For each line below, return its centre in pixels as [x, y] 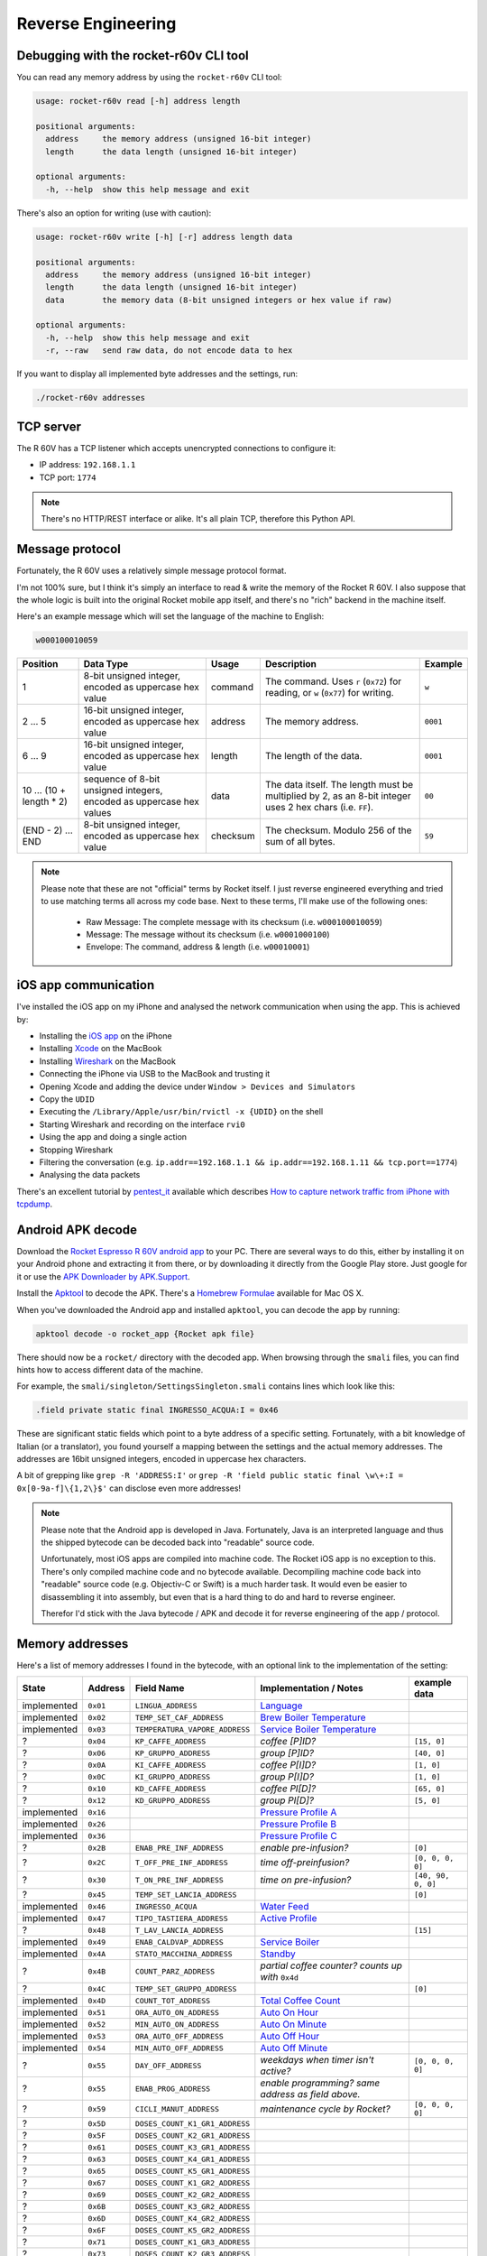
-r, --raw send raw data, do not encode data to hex [169, 351]
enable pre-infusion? [304, 1848]
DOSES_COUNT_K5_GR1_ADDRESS [193, 2171]
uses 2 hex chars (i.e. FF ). [319, 808]
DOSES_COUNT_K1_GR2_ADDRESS [193, 2182]
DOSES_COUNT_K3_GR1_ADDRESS [193, 2147]
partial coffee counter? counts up [331, 1965]
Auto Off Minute [294, 2048]
